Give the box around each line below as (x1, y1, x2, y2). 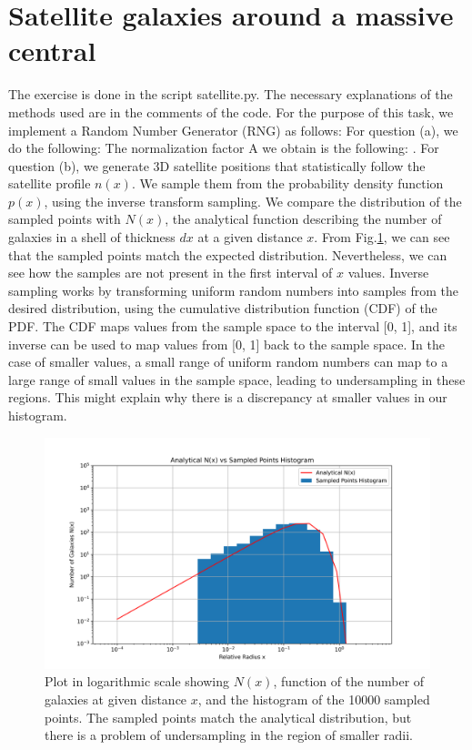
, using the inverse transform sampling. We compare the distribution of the (44, 191, 462, 210)
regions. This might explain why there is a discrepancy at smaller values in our (8, 388, 447, 407)
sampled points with (8, 209, 121, 228)
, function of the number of (273, 672, 425, 691)
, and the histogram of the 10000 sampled (197, 690, 430, 709)
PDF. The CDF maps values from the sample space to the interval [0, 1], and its (8, 317, 457, 336)
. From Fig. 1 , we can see (314, 228, 450, 247)
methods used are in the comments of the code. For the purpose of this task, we (8, 102, 454, 121)
